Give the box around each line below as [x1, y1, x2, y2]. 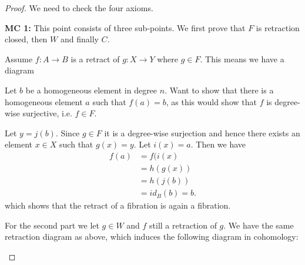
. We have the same [223, 219, 294, 231]
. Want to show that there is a [165, 83, 274, 96]
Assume [5, 52, 33, 65]
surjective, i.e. [22, 107, 72, 119]
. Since [55, 126, 80, 139]
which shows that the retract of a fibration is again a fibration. [5, 199, 231, 212]
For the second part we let [5, 219, 99, 231]
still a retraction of [149, 219, 217, 231]
